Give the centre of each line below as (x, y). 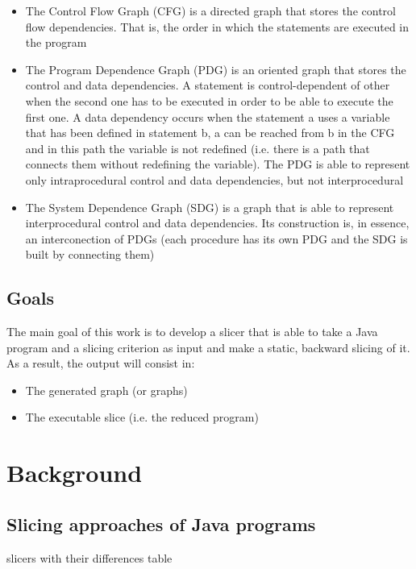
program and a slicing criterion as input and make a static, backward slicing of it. (208, 347)
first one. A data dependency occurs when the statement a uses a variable (208, 116)
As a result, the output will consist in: (101, 363)
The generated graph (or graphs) (106, 390)
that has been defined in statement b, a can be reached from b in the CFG (210, 133)
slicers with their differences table (89, 557)
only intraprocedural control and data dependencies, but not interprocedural (214, 179)
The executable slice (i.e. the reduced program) (142, 417)
